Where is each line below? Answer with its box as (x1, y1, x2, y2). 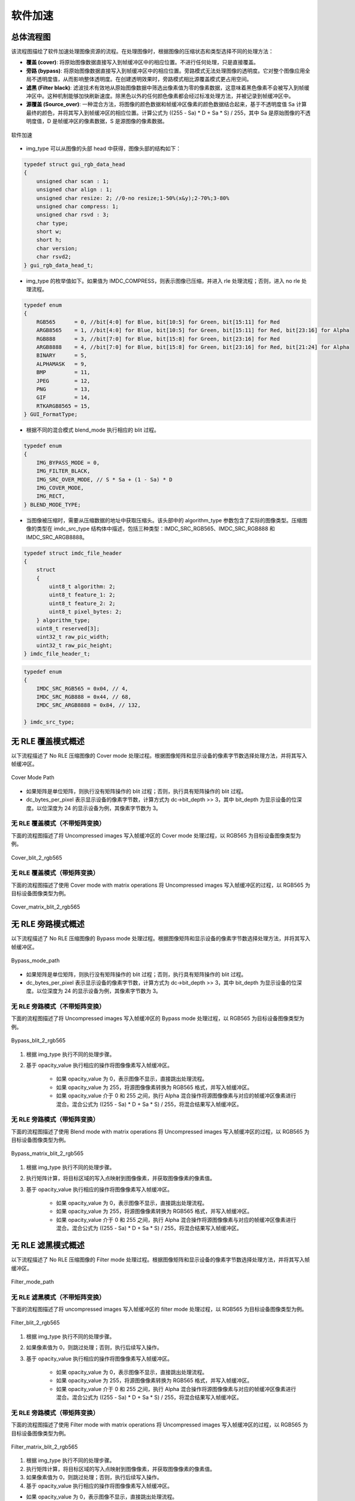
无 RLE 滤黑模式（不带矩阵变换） (11, 1293, 106, 1301)
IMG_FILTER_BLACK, (36, 468, 91, 474)
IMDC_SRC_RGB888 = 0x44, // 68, (36, 693, 132, 700)
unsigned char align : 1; (36, 186, 113, 193)
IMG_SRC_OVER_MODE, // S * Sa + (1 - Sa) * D (36, 476, 173, 483)
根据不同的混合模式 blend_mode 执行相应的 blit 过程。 (26, 426, 160, 433)
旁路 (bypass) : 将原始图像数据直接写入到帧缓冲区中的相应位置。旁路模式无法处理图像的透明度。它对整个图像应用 (26, 67, 305, 74)
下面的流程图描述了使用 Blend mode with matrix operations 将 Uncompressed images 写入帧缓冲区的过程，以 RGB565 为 (11, 1128, 310, 1135)
